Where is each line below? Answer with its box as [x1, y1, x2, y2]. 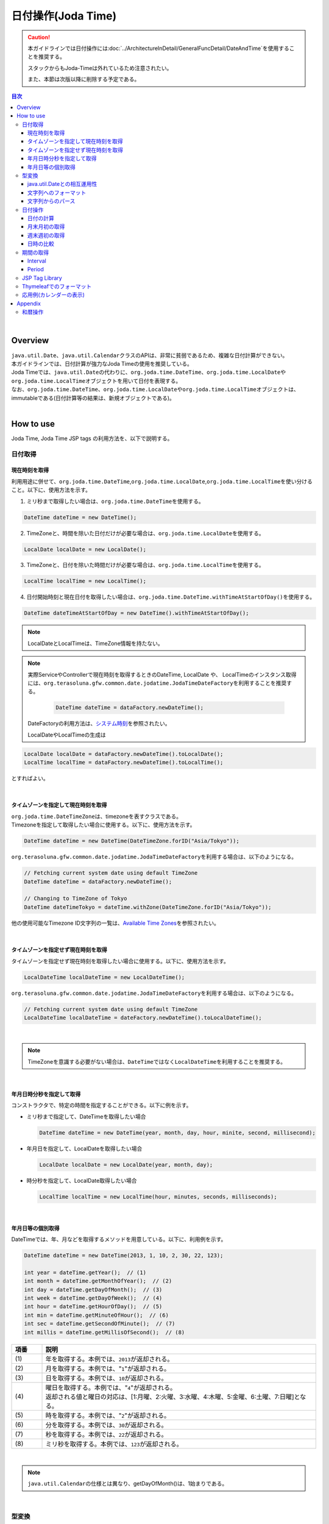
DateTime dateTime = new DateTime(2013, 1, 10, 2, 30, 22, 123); [24, 1252, 224, 1259]
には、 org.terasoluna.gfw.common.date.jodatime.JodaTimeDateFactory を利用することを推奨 [27, 679, 287, 686]
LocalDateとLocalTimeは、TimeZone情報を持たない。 [27, 639, 164, 647]
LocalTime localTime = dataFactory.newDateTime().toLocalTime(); [24, 759, 224, 766]
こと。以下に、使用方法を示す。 [11, 486, 91, 494]
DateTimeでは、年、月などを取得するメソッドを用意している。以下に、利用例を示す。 [11, 1236, 227, 1243]
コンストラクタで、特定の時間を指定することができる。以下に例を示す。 [11, 1102, 192, 1109]
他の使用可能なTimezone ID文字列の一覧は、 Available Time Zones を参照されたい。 [11, 919, 219, 927]
